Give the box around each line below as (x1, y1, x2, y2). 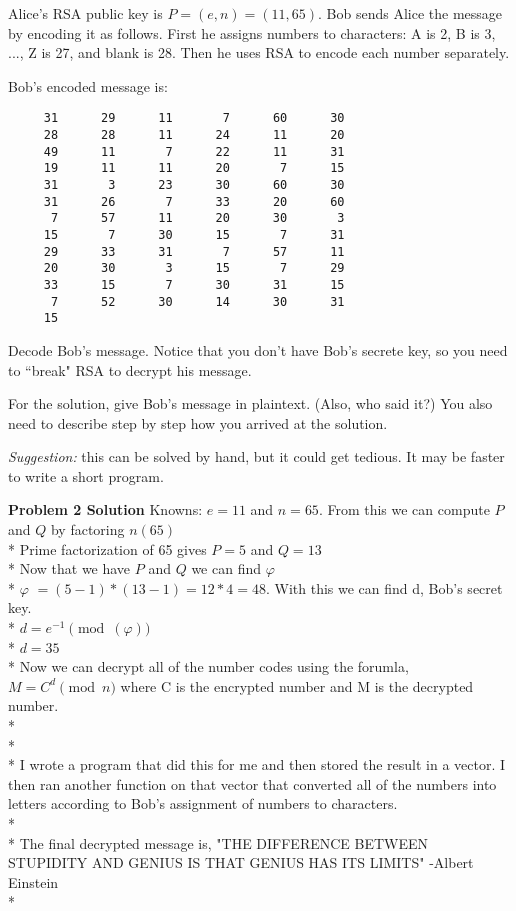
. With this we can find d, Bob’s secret (265, 577, 503, 598)
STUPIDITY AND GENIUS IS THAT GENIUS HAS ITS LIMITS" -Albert (8, 852, 474, 873)
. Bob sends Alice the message (318, 3, 503, 23)
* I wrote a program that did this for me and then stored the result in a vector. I (8, 754, 506, 775)
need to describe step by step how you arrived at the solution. (8, 412, 388, 433)
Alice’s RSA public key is (8, 3, 163, 23)
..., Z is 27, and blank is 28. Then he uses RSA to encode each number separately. (8, 42, 510, 63)
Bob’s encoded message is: (8, 75, 168, 96)
